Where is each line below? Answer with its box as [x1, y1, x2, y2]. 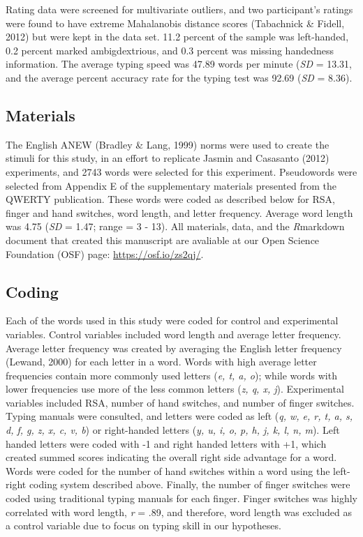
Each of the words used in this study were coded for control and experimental [6, 313, 339, 328]
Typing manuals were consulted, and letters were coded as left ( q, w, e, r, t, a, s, [6, 409, 353, 423]
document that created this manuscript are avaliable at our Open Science [6, 232, 320, 247]
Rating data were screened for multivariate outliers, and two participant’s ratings [6, 2, 353, 16]
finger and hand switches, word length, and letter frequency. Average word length [6, 205, 353, 220]
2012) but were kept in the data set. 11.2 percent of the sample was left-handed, [6, 29, 349, 44]
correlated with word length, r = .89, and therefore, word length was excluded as [6, 504, 352, 519]
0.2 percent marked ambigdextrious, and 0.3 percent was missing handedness [6, 43, 334, 57]
